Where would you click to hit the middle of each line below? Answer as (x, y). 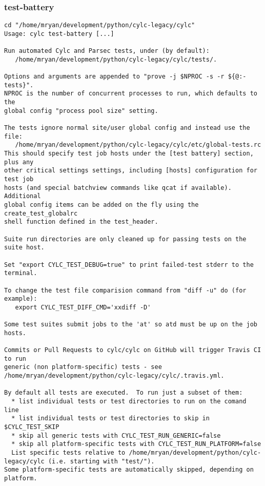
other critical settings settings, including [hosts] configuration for (131, 171)
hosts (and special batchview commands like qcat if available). (118, 188)
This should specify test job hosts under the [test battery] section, (129, 154)
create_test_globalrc (41, 213)
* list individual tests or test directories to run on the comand (129, 402)
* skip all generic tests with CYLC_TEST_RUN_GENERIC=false (116, 435)
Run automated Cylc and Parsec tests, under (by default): (107, 51)
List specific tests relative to (68, 453)
